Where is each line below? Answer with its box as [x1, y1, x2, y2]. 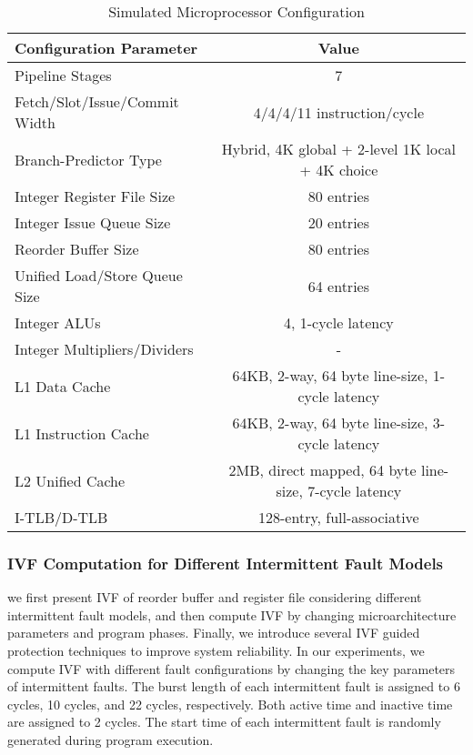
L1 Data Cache [15, 375, 111, 397]
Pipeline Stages [15, 65, 112, 86]
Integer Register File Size [15, 186, 176, 206]
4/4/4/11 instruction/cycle [253, 101, 424, 123]
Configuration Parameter [15, 37, 198, 58]
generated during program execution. [7, 730, 214, 749]
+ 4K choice [299, 159, 378, 180]
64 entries [307, 275, 369, 297]
